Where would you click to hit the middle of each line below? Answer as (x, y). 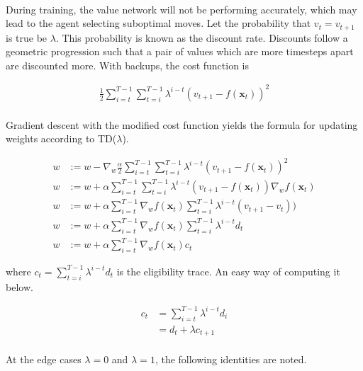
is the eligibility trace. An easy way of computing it (228, 271)
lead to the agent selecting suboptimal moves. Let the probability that (158, 23)
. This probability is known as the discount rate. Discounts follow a (202, 37)
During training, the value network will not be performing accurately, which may (181, 9)
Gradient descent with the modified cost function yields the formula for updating (182, 124)
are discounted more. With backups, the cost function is (127, 65)
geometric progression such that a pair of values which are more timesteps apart (180, 51)
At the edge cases (44, 359)
